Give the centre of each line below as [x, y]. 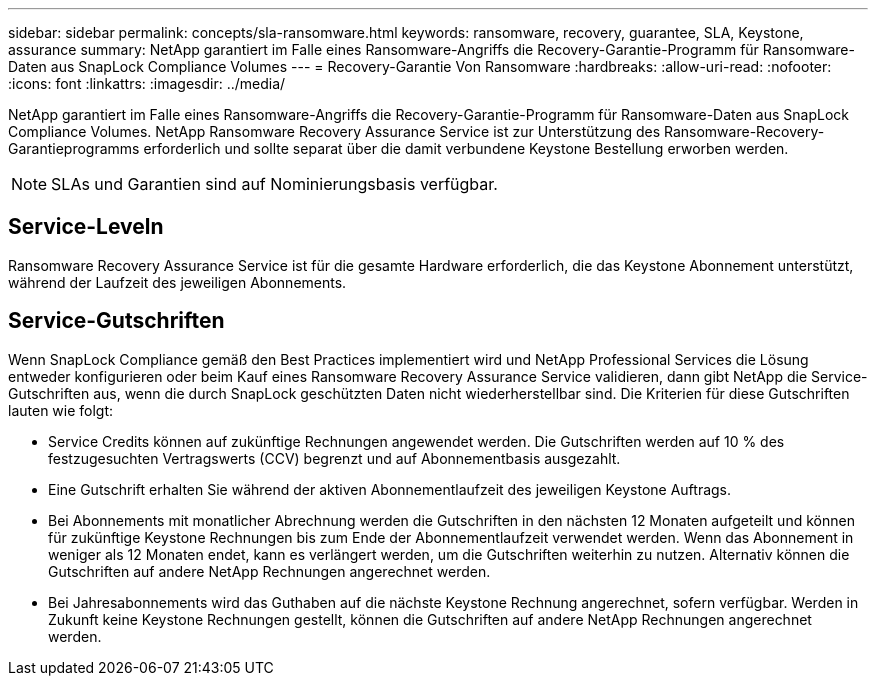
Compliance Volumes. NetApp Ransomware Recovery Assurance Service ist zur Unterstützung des [334, 131]
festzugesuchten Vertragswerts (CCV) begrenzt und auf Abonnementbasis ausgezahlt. [334, 458]
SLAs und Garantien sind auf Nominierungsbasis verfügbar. [274, 184]
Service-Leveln [86, 227]
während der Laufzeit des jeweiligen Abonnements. [177, 282]
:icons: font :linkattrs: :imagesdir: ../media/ [147, 83]
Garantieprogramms [74, 148]
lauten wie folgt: [61, 410]
